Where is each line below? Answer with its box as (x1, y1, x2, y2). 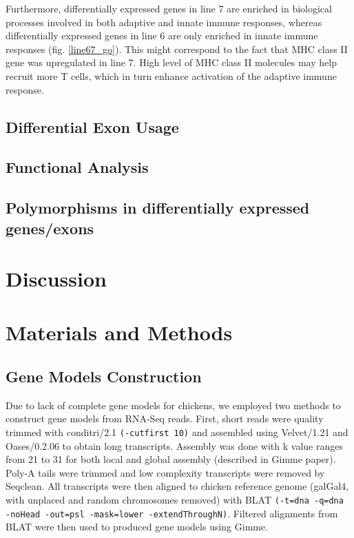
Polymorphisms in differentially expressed (6, 197, 310, 218)
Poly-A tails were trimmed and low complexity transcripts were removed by (6, 465, 325, 479)
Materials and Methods (6, 318, 233, 346)
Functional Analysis (6, 156, 149, 178)
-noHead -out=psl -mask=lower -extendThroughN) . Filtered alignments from (6, 506, 338, 520)
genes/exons (6, 217, 94, 238)
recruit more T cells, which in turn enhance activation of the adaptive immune (6, 68, 337, 83)
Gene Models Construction (6, 366, 202, 387)
